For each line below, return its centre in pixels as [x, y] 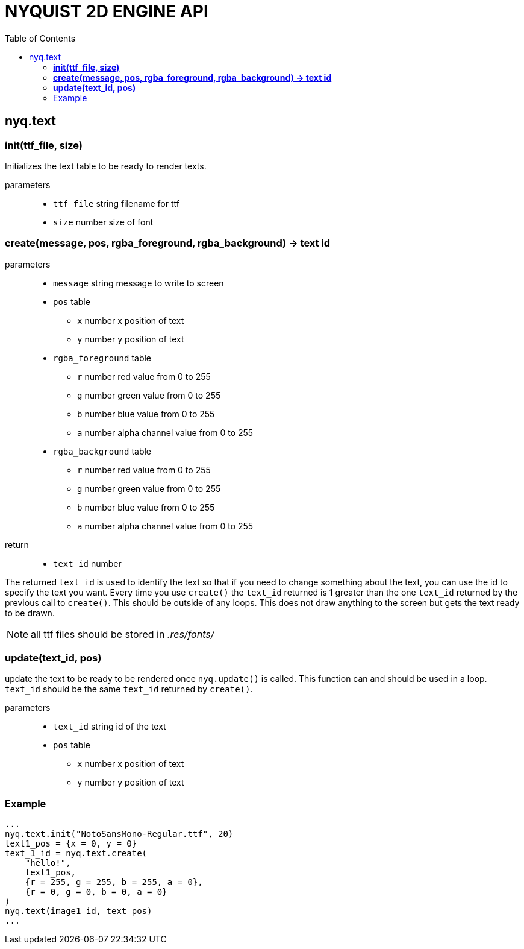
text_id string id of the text [110, 727]
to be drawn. [30, 613]
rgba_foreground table [102, 358]
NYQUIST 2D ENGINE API [107, 11]
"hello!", [48, 863]
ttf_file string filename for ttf [116, 203]
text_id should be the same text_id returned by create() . [129, 689]
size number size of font [103, 222]
